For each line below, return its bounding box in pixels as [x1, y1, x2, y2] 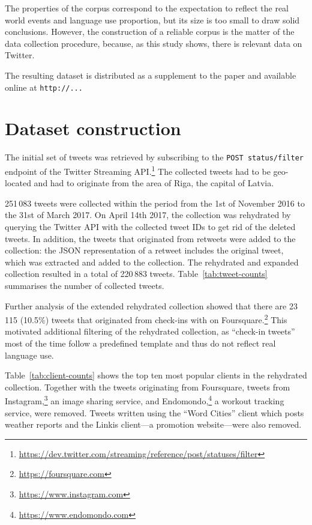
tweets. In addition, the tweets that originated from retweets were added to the [5, 232, 296, 244]
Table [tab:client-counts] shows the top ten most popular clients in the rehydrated [5, 369, 307, 381]
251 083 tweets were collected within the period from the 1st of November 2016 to [5, 196, 305, 209]
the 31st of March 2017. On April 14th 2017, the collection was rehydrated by [5, 208, 291, 221]
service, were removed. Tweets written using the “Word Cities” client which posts [5, 406, 304, 419]
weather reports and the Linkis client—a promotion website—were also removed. [5, 418, 302, 431]
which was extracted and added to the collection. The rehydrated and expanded [5, 255, 299, 268]
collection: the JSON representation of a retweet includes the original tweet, [5, 244, 284, 256]
